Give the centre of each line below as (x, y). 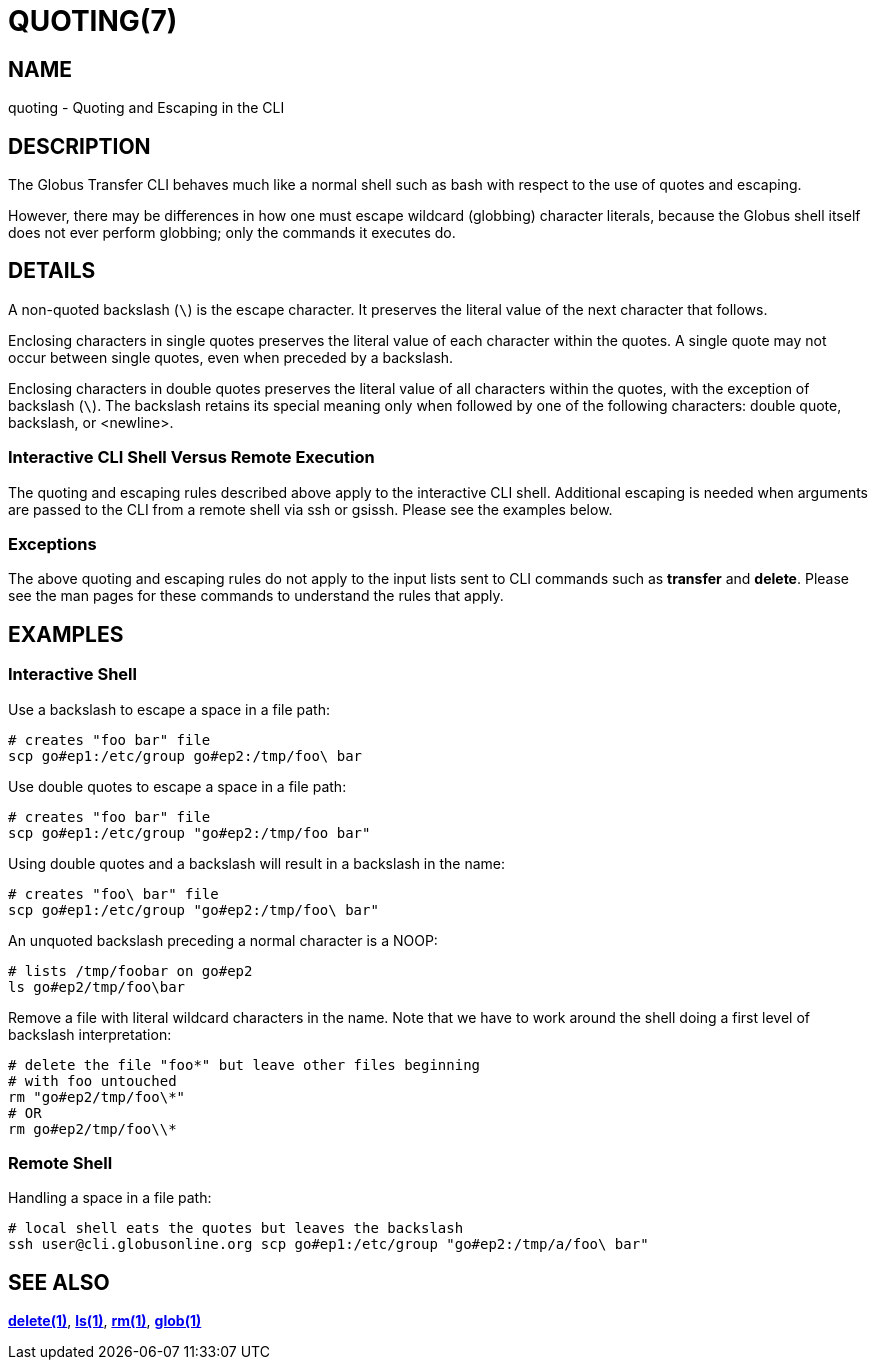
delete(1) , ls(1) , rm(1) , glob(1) (105, 1321)
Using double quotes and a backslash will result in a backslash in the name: (257, 863)
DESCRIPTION (79, 146)
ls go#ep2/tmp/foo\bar (97, 986)
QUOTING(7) (93, 21)
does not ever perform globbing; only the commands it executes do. (232, 233)
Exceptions (52, 543)
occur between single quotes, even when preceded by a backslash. (231, 357)
